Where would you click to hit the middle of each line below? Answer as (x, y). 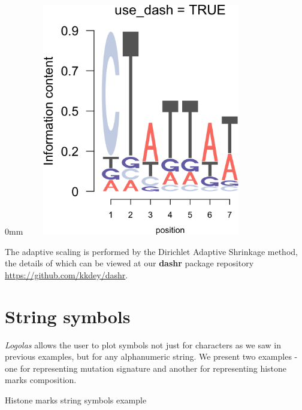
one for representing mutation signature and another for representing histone (146, 368)
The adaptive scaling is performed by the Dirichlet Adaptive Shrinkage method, (151, 251)
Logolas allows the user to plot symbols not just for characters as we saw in (143, 344)
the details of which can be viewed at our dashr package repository (129, 263)
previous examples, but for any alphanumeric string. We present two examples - (151, 356)
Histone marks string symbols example (76, 400)
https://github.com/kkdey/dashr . (67, 274)
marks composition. (41, 380)
